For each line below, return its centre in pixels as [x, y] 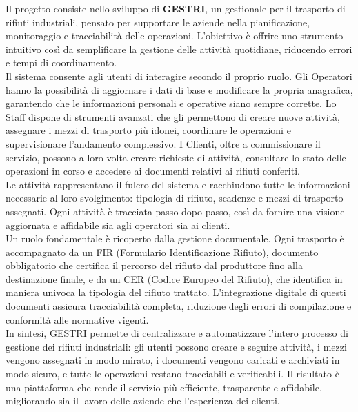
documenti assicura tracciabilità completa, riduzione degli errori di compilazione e [179, 306]
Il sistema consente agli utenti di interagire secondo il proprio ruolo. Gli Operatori [179, 76]
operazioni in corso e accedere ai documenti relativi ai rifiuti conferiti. [153, 171]
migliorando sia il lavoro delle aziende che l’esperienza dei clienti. [143, 401]
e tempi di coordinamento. [61, 62]
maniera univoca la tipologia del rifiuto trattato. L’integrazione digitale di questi [176, 292]
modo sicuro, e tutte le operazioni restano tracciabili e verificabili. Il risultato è [172, 374]
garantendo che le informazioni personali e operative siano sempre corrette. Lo [171, 103]
